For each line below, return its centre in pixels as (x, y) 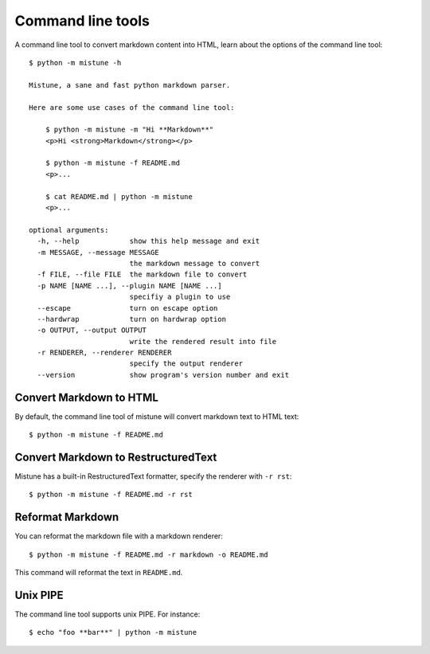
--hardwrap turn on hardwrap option (132, 319)
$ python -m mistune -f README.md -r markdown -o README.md (149, 554)
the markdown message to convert (195, 263)
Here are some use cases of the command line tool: (132, 107)
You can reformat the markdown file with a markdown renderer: (119, 536)
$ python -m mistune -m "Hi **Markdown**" (129, 130)
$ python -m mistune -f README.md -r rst (111, 495)
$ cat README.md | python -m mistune (119, 196)
